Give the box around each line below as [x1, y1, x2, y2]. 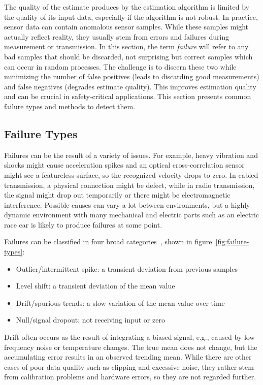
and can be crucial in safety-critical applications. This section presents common [4, 91, 251, 102]
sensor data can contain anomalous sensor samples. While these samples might [4, 21, 249, 32]
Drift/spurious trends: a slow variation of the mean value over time [16, 297, 225, 308]
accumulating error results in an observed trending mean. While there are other [4, 351, 252, 362]
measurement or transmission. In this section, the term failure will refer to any [4, 41, 249, 52]
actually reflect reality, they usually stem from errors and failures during [4, 31, 229, 42]
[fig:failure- [215, 236, 249, 247]
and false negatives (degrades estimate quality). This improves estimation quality [4, 81, 256, 91]
